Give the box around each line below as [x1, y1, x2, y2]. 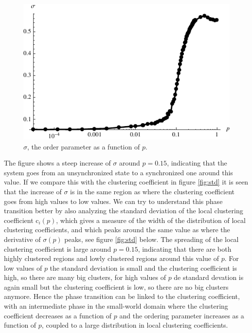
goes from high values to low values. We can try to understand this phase [4, 196, 223, 206]
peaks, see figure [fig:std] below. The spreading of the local [64, 234, 239, 244]
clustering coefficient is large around [4, 243, 111, 254]
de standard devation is [174, 272, 244, 282]
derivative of [4, 234, 41, 244]
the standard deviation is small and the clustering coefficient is [50, 262, 237, 273]
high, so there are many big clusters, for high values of [4, 272, 166, 282]
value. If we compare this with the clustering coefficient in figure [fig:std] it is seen [4, 177, 249, 187]
